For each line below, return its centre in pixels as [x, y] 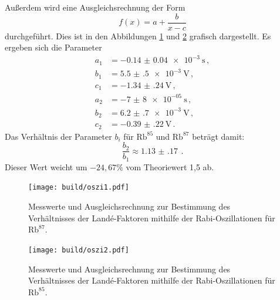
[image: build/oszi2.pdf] [79, 250]
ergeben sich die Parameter [53, 47]
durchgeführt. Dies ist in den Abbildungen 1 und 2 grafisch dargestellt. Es [138, 36]
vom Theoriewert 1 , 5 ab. [170, 166]
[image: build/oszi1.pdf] [79, 188]
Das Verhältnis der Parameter [58, 136]
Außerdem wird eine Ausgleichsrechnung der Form [95, 7]
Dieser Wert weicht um [46, 166]
